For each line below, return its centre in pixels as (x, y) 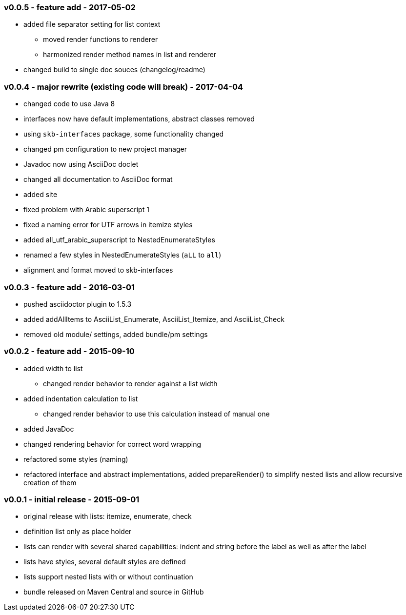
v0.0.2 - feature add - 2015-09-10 (69, 351)
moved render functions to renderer (101, 40)
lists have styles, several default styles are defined (105, 562)
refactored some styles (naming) (76, 459)
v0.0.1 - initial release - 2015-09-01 (72, 499)
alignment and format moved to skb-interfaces (98, 270)
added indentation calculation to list (81, 398)
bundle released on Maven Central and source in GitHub (114, 592)
